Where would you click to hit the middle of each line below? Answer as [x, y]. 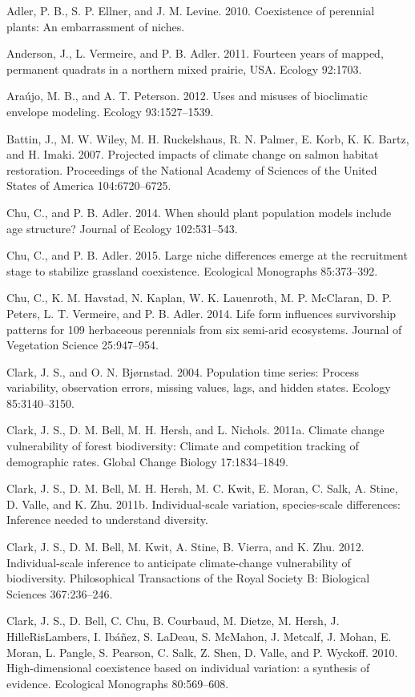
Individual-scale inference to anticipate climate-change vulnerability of [179, 562]
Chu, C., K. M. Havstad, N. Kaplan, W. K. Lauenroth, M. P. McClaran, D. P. [199, 298]
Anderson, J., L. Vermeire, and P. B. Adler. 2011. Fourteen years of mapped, [195, 53]
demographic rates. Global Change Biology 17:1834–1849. [148, 461]
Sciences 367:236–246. [60, 593]
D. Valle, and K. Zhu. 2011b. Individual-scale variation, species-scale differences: [203, 504]
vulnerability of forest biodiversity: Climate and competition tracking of [183, 446]
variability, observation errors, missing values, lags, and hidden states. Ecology [199, 387]
